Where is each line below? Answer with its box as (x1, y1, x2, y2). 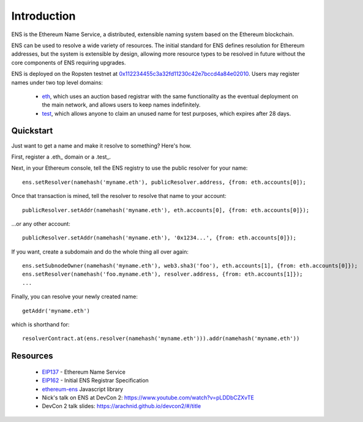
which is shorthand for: (11, 321, 70, 328)
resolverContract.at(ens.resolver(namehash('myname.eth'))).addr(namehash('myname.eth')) (22, 335, 300, 342)
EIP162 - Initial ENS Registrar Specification (42, 377, 149, 384)
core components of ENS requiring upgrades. (11, 59, 126, 66)
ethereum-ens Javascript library (42, 385, 124, 393)
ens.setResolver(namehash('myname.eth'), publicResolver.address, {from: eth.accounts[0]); (22, 178, 306, 186)
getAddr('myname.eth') (22, 307, 91, 314)
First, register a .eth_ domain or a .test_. (11, 153, 111, 160)
